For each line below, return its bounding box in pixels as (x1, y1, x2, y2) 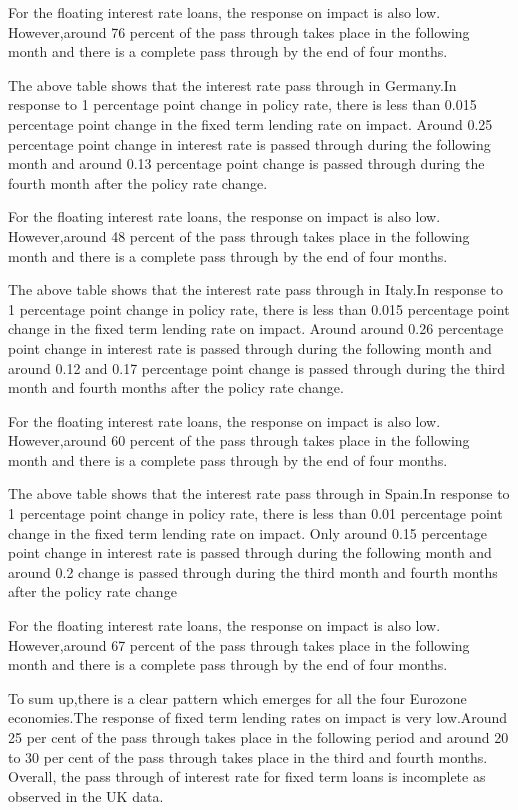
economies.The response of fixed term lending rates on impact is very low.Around (8, 707, 508, 728)
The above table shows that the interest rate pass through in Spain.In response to (8, 483, 510, 504)
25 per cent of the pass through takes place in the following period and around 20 (8, 727, 509, 747)
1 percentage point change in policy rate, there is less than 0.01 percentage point (8, 503, 503, 524)
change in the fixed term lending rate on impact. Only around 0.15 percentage (8, 522, 487, 543)
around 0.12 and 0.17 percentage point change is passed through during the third (8, 357, 506, 378)
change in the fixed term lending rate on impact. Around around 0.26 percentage (8, 318, 504, 339)
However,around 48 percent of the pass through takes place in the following (8, 225, 470, 246)
